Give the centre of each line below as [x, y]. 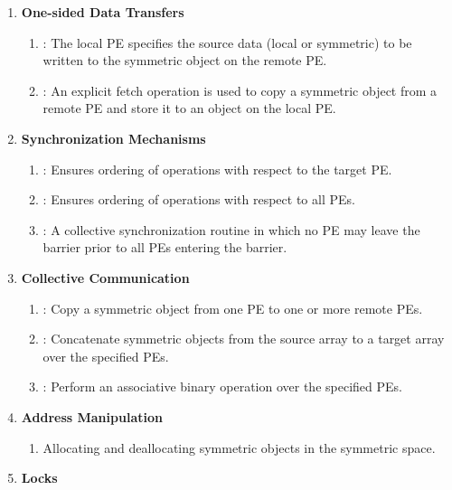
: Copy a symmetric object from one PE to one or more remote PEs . [233, 308]
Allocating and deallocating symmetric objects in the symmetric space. [239, 447]
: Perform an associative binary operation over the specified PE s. [222, 386]
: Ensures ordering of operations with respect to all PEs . [199, 199]
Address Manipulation [92, 416]
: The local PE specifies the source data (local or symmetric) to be [227, 42]
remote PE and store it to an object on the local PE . [189, 108]
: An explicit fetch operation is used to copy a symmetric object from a [240, 90]
